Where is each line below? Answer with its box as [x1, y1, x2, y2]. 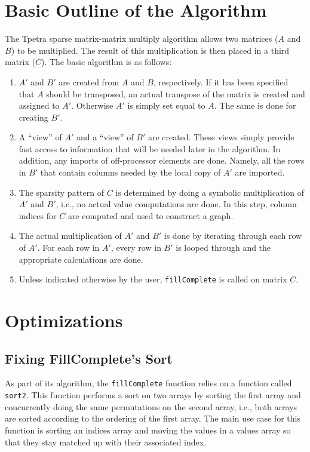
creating [19, 110, 48, 123]
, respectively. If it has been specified [153, 75, 288, 88]
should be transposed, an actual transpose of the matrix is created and [46, 87, 305, 100]
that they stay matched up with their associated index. [5, 435, 207, 448]
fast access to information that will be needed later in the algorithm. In [19, 142, 281, 155]
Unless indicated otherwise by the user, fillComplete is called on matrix [19, 273, 287, 285]
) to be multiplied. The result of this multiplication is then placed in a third [11, 44, 290, 56]
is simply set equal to [127, 99, 205, 112]
